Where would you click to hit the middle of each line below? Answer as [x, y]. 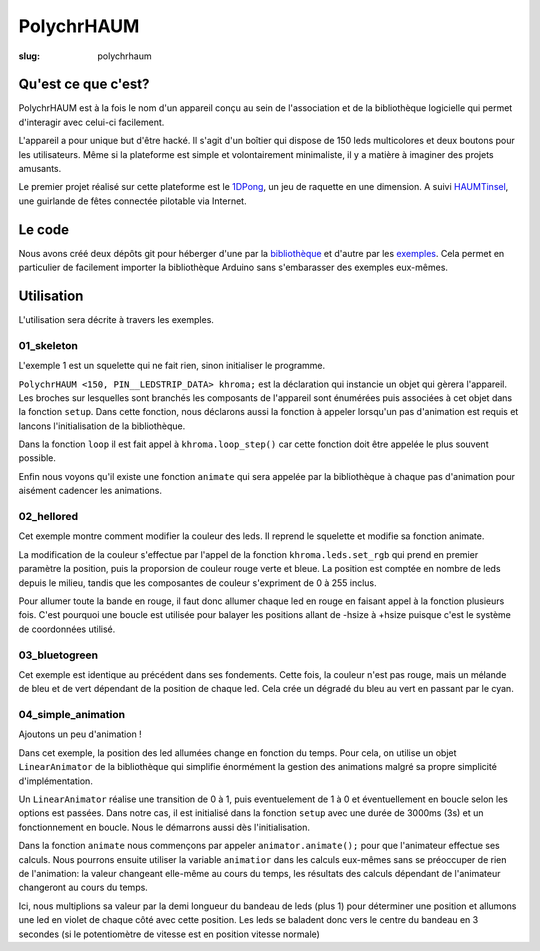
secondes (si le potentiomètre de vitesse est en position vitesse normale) [169, 934]
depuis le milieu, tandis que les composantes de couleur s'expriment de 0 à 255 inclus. [197, 582]
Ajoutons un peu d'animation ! [80, 734]
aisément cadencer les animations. [90, 491]
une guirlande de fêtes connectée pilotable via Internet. [132, 201]
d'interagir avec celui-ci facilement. [91, 122]
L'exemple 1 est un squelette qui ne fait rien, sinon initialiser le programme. [172, 366]
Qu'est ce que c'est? [84, 84]
